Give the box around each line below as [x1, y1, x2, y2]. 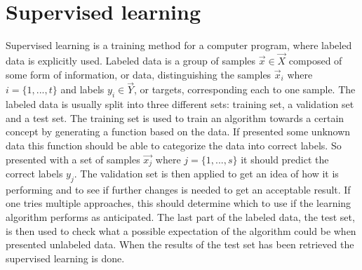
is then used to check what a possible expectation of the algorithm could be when [6, 223, 356, 238]
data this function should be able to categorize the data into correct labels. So [6, 137, 342, 152]
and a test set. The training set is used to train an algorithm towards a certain [6, 110, 344, 125]
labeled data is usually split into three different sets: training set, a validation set [6, 97, 354, 112]
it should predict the [241, 151, 329, 166]
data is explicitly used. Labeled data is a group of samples [6, 53, 256, 67]
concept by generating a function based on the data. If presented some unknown [6, 124, 351, 139]
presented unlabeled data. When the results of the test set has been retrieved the [6, 237, 354, 252]
